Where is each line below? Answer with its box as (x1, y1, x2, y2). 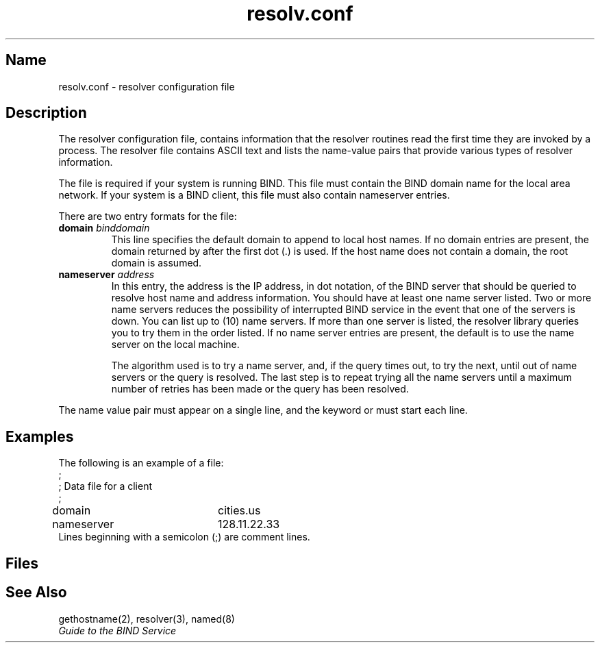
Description (5, 104, 87, 122)
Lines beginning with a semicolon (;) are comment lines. (58, 531, 310, 543)
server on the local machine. (111, 338, 240, 351)
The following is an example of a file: (58, 457, 224, 469)
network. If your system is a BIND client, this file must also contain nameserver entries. (58, 189, 450, 201)
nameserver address (58, 269, 155, 281)
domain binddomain (58, 222, 150, 234)
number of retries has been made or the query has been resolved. (111, 383, 409, 395)
